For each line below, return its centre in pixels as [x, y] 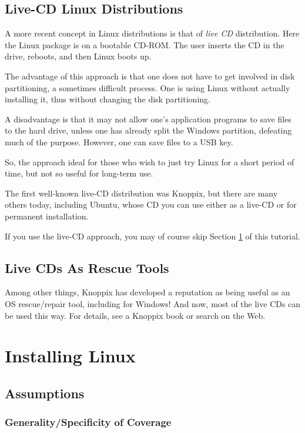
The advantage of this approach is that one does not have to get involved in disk [150, 76]
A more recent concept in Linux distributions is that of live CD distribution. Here [152, 33]
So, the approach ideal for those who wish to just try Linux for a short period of [150, 161]
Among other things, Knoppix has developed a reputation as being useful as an [148, 292]
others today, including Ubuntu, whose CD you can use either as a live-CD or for [151, 204]
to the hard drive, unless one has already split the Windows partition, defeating [148, 130]
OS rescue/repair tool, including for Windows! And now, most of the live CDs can [153, 303]
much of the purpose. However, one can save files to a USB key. [119, 141]
